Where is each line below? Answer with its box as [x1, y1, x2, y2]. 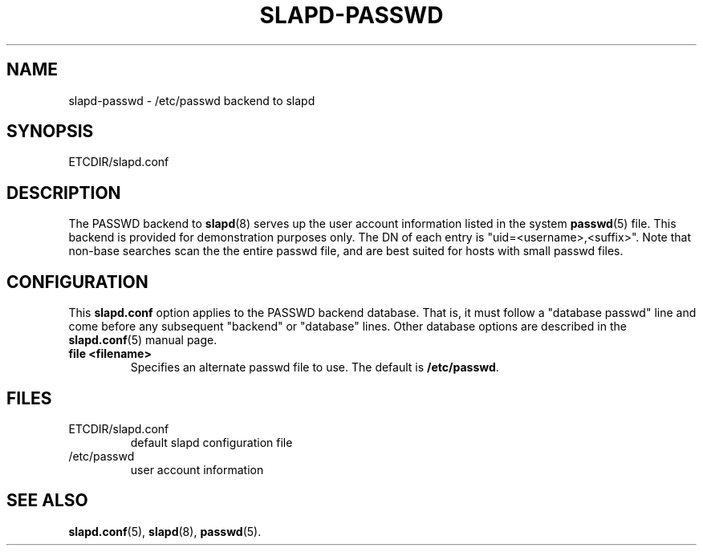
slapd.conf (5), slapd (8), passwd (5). [68, 524, 262, 538]
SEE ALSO [6, 490, 88, 511]
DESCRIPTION [6, 182, 121, 203]
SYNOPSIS [6, 121, 94, 142]
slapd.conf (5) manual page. [68, 333, 217, 347]
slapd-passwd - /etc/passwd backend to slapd [68, 93, 315, 108]
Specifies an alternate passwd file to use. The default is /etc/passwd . [130, 360, 499, 375]
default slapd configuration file [130, 435, 293, 449]
